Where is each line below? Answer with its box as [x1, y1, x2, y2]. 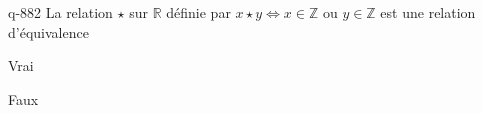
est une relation [380, 2, 476, 22]
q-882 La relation [8, 2, 113, 22]
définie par [166, 2, 231, 22]
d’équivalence [8, 21, 89, 42]
